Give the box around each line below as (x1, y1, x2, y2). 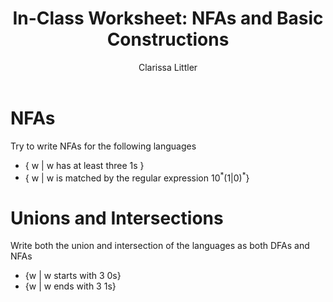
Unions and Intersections (10, 207, 224, 229)
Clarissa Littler (138, 61, 198, 73)
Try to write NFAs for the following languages (10, 140, 197, 152)
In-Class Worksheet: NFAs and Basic (12, 7, 324, 30)
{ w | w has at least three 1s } (24, 159, 145, 171)
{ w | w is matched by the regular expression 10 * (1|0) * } (24, 170, 250, 184)
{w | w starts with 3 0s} (24, 270, 122, 282)
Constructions (106, 28, 230, 51)
